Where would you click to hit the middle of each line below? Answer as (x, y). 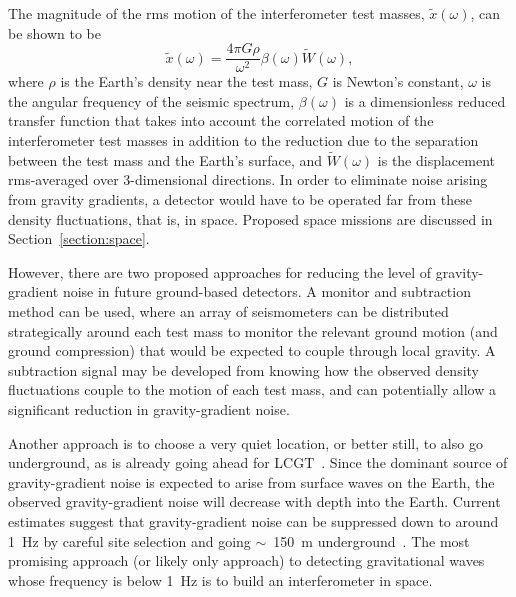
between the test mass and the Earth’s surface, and (165, 159)
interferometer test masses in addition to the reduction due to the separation (243, 140)
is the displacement (436, 159)
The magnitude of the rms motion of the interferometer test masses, (216, 13)
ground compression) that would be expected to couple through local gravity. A (252, 350)
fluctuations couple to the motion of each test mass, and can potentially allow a (252, 389)
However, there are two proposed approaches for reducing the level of (220, 271)
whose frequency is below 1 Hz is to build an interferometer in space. (220, 579)
